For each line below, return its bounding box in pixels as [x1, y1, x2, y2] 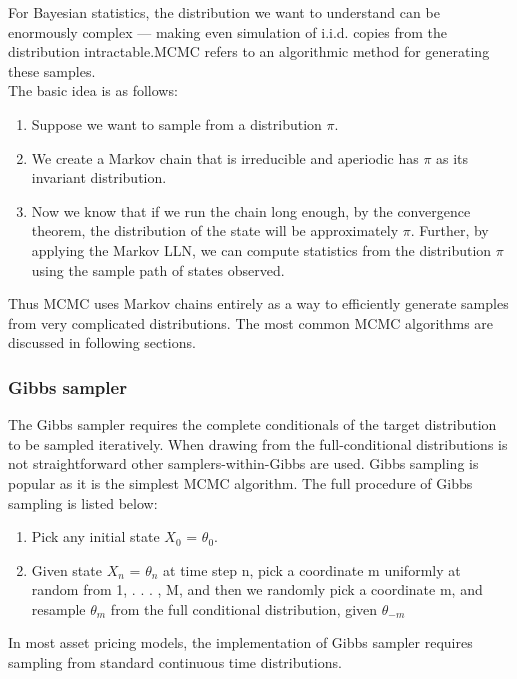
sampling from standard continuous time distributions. [8, 652, 342, 673]
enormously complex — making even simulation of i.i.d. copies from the [8, 21, 447, 42]
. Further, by [410, 220, 489, 241]
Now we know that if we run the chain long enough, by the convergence [31, 200, 471, 221]
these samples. [8, 60, 96, 81]
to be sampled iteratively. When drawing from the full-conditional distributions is [8, 433, 508, 454]
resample [31, 598, 86, 619]
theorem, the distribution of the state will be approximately [31, 220, 399, 241]
